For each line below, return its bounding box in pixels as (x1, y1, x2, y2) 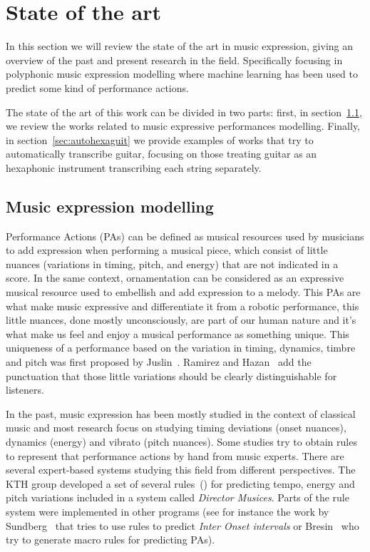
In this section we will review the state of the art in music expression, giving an (6, 39, 354, 53)
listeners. (6, 382, 44, 397)
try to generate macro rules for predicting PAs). (6, 532, 215, 547)
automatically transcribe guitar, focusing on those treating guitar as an (6, 146, 317, 161)
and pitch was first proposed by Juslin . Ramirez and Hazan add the (6, 354, 312, 369)
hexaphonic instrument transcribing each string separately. (6, 160, 262, 175)
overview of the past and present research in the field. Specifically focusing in (6, 52, 343, 67)
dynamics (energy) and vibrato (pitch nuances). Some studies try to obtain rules (6, 434, 357, 449)
